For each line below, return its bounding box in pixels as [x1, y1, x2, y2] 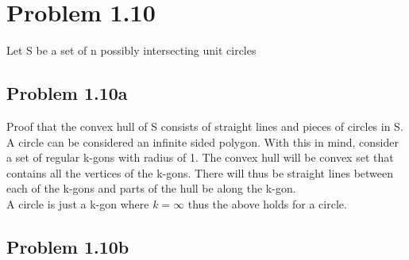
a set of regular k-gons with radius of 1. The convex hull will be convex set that [6, 149, 394, 166]
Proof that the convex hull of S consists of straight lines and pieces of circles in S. [6, 117, 403, 134]
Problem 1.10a [6, 81, 128, 105]
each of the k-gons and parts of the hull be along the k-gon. [6, 180, 296, 197]
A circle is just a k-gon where [6, 195, 149, 212]
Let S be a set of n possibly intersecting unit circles [6, 42, 257, 59]
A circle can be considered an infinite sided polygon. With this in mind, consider [6, 133, 399, 150]
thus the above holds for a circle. [187, 195, 347, 212]
